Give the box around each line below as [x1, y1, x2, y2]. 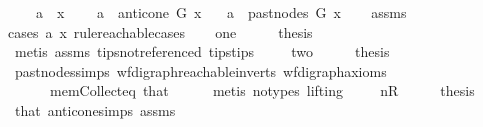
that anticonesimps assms [14, 99, 176, 120]
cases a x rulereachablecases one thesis [8, 21, 313, 42]
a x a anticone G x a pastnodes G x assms [35, 2, 407, 22]
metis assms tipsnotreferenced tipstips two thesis [14, 41, 390, 62]
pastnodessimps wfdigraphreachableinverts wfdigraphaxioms [14, 60, 387, 81]
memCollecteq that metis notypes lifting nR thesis [49, 80, 475, 101]
